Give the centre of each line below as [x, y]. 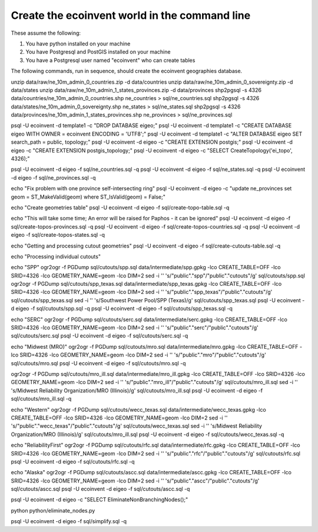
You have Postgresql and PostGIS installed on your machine [98, 52]
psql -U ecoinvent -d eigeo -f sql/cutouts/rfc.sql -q [73, 461]
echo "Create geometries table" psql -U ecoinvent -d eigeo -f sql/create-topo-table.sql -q [120, 207]
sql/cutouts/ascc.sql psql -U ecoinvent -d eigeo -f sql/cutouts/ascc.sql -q [100, 489]
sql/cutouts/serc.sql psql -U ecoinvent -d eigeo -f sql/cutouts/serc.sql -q [100, 336]
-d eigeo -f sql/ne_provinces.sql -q [53, 177]
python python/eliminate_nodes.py [53, 510]
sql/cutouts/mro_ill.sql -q [41, 399]
